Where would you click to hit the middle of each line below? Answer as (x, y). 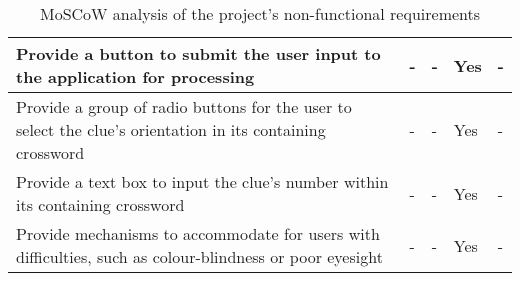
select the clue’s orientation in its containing (171, 129)
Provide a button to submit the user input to (198, 53)
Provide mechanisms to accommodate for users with (198, 233)
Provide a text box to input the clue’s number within (202, 181)
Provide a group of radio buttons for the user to (184, 106)
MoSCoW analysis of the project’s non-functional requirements (260, 13)
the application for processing (135, 76)
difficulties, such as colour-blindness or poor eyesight (199, 256)
